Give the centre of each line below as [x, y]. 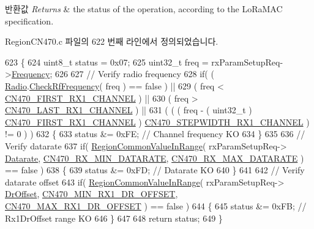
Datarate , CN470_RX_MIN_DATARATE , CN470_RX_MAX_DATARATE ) [155, 158]
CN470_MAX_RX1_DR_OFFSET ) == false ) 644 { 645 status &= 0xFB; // [156, 205]
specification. [29, 21]
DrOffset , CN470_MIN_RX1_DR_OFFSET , [92, 194]
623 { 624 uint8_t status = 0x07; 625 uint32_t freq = [107, 62]
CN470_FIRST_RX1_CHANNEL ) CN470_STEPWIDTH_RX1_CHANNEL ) [157, 122]
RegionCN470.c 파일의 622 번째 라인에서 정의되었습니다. [112, 41]
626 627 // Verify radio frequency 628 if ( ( [134, 74]
